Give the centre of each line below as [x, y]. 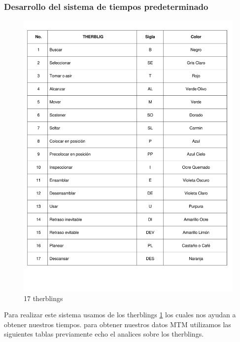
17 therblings [43, 298]
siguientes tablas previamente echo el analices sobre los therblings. [104, 334]
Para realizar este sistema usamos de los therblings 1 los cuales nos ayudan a [120, 315]
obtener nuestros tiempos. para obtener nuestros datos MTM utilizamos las [118, 324]
